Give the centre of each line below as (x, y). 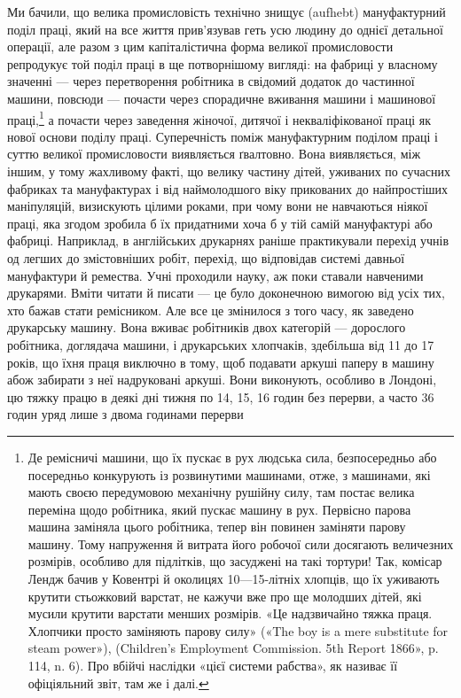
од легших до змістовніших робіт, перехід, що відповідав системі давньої (206, 257)
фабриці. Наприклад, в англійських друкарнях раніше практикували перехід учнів (228, 240)
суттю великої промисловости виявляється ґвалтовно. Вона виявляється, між (214, 154)
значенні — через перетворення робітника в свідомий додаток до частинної (211, 81)
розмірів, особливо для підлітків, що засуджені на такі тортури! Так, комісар (235, 561)
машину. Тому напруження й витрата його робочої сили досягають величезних (241, 543)
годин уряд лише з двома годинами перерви (125, 414)
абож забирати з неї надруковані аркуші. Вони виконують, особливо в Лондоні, (222, 380)
